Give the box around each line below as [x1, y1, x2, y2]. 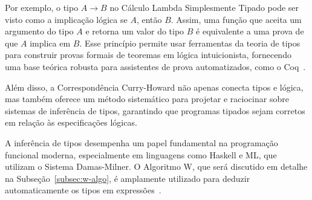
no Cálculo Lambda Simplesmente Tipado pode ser [109, 1, 299, 13]
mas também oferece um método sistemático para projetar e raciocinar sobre [5, 92, 289, 105]
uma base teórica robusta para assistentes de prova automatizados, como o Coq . [5, 60, 306, 73]
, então [136, 13, 162, 25]
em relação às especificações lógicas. [5, 116, 137, 129]
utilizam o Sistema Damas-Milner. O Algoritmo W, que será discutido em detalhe [5, 160, 308, 173]
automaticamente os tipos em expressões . [5, 184, 161, 196]
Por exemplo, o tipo [5, 1, 79, 13]
